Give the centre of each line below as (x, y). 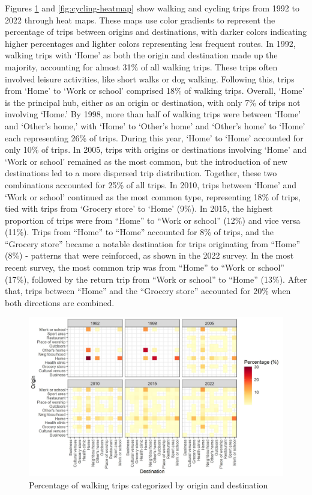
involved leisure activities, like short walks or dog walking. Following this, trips (150, 78)
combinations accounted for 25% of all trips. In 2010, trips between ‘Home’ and (151, 184)
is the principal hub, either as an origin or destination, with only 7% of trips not (153, 102)
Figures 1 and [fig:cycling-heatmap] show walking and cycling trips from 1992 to (152, 8)
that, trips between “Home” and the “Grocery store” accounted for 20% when (148, 291)
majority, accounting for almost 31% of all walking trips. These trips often (141, 66)
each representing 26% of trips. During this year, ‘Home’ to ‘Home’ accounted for (154, 137)
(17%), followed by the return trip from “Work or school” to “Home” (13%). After (156, 279)
